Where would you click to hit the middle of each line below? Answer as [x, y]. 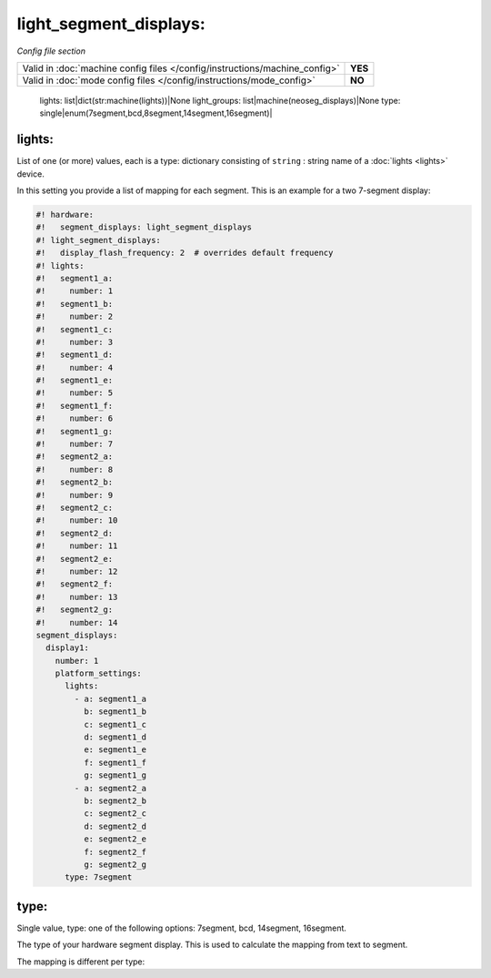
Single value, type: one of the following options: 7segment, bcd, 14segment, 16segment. [182, 928]
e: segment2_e [115, 839]
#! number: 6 [75, 418]
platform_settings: [99, 673]
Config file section [51, 51]
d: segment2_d [115, 826]
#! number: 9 [75, 495]
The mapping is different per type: [81, 962]
